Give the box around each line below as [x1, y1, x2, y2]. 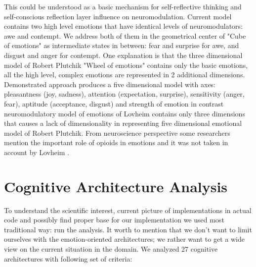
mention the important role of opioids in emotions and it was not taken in [4, 137, 228, 148]
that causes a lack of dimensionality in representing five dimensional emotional [4, 118, 242, 128]
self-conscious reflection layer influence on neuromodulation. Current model [4, 11, 232, 21]
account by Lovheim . [4, 147, 70, 157]
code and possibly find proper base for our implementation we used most [4, 214, 224, 225]
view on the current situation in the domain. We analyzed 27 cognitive [4, 244, 218, 254]
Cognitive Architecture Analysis [4, 176, 228, 196]
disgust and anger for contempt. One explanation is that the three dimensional [4, 50, 243, 60]
